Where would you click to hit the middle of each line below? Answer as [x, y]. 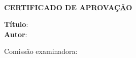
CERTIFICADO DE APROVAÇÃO [68, 7]
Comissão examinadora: [41, 51]
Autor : [16, 34]
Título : [16, 24]
